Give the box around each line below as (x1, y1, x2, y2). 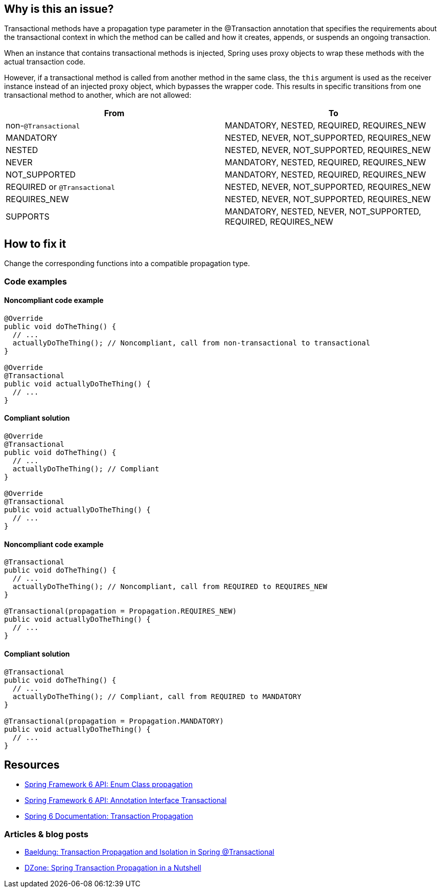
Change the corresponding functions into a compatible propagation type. (4, 259, 250, 268)
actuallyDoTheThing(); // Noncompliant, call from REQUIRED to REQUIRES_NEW (12, 582, 328, 591)
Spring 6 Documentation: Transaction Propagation (25, 812, 193, 821)
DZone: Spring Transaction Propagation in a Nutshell (25, 863, 201, 873)
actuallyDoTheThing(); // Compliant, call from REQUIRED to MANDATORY (12, 692, 301, 701)
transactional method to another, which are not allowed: (4, 91, 192, 100)
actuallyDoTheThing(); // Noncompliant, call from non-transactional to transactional (12, 338, 370, 347)
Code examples (4, 276, 67, 287)
